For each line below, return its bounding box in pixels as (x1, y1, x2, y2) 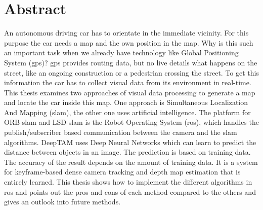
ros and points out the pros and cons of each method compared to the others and (4, 186, 256, 197)
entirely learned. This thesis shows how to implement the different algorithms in (4, 177, 252, 187)
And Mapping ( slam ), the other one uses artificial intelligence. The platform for (4, 107, 251, 117)
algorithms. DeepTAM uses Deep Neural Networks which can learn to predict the (4, 136, 256, 147)
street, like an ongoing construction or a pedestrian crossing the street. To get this (4, 67, 259, 78)
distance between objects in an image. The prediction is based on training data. (4, 147, 251, 157)
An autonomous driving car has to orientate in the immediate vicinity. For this (4, 27, 249, 38)
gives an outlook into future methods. (4, 196, 121, 207)
